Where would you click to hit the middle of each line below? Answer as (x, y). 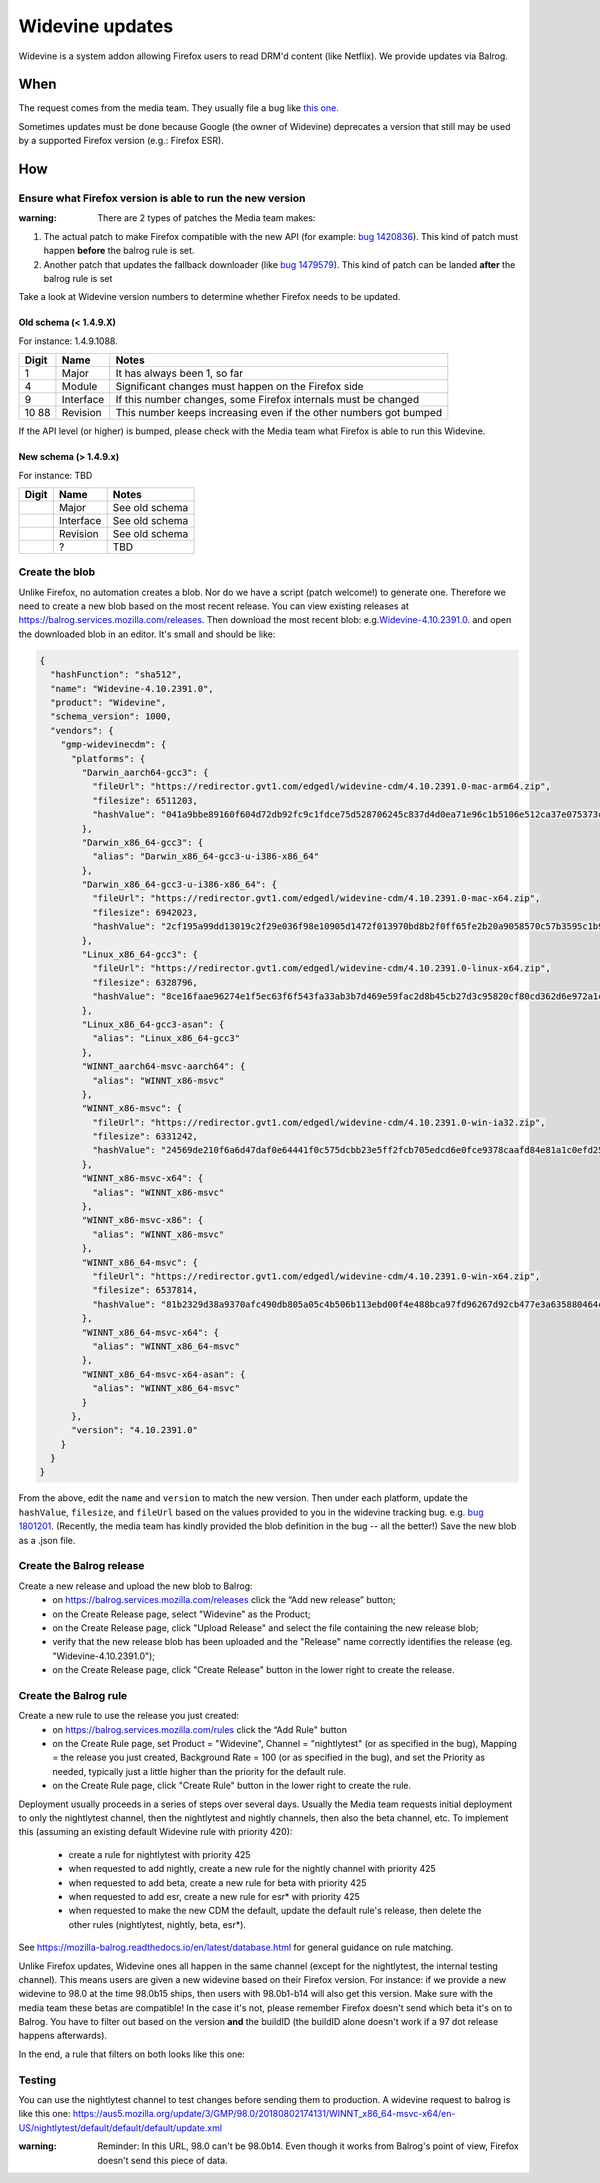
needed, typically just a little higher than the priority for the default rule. (199, 1771)
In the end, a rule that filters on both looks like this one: (131, 2054)
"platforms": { (108, 758)
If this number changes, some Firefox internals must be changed (267, 400)
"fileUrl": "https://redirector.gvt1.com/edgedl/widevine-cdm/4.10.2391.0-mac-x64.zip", (316, 898)
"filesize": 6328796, (145, 982)
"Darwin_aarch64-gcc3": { (145, 772)
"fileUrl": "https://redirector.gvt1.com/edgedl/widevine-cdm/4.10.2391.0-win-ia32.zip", (318, 1122)
